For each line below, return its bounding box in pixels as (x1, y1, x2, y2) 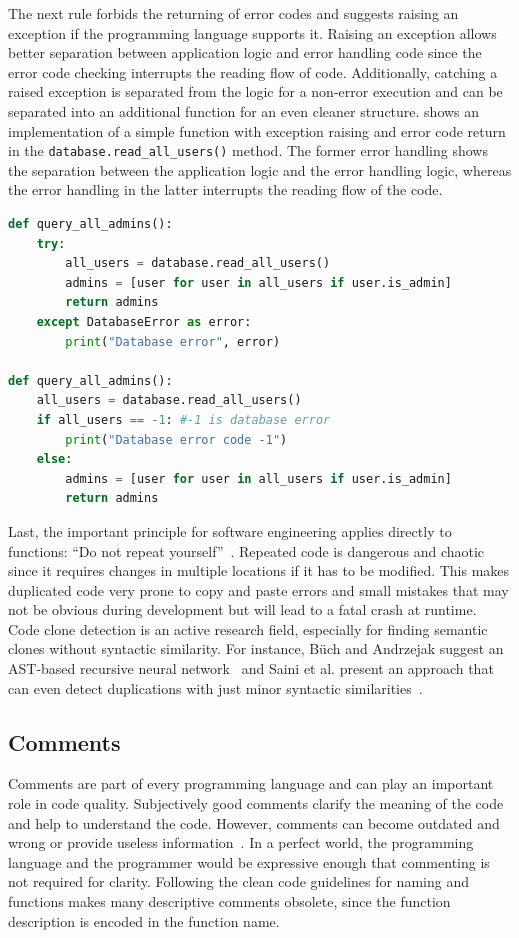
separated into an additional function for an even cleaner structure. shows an (8, 100, 480, 121)
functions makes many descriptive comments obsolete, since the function (8, 891, 451, 912)
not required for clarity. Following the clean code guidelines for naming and (8, 871, 469, 892)
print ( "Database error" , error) (65, 334, 281, 349)
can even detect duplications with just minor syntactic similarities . (8, 677, 423, 698)
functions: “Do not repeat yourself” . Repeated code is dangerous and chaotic (8, 540, 485, 561)
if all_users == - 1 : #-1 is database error (36, 412, 331, 427)
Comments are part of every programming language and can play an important (8, 773, 494, 794)
